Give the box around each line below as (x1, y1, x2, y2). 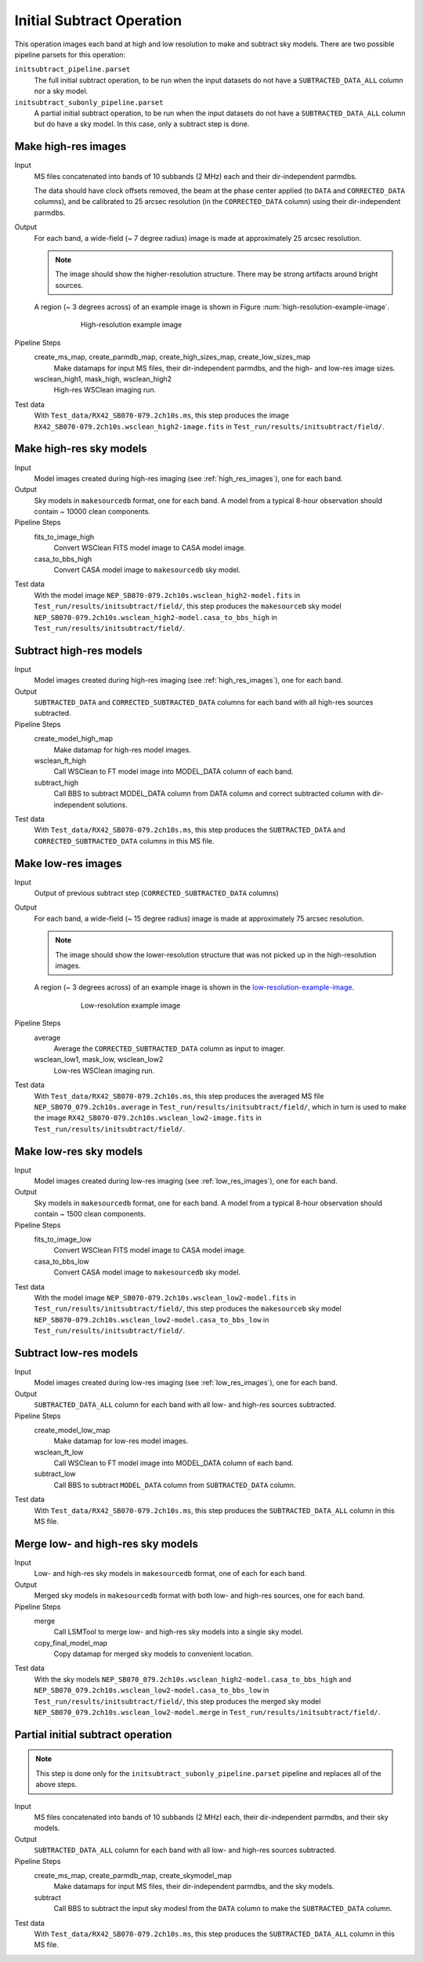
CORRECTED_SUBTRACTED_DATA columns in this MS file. (34, 836, 215, 845)
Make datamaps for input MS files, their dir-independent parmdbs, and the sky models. (53, 1882, 334, 1891)
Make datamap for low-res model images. (53, 1436, 189, 1446)
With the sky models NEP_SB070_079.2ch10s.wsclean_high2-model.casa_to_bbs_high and (34, 1674, 352, 1683)
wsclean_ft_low (34, 1447, 84, 1457)
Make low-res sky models (14, 1144, 143, 1158)
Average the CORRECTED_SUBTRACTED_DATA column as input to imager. (53, 1044, 286, 1053)
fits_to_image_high (34, 532, 95, 542)
